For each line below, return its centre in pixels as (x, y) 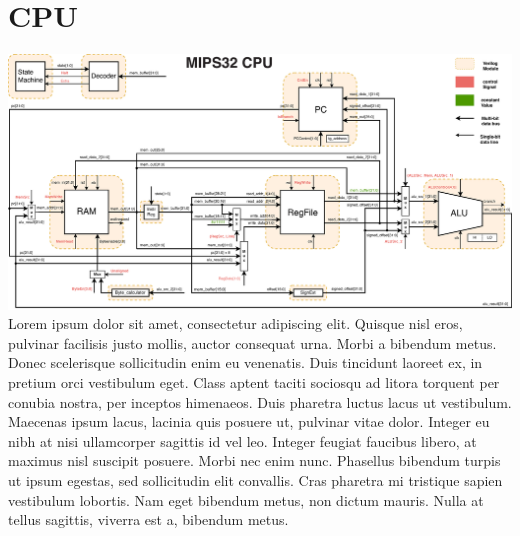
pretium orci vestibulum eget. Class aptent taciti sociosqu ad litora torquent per (254, 381)
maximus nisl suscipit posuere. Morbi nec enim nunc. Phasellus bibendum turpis (254, 460)
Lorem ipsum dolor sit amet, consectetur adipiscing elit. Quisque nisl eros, (235, 323)
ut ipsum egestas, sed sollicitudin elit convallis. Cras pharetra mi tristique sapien (255, 479)
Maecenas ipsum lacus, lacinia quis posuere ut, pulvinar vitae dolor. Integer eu (249, 421)
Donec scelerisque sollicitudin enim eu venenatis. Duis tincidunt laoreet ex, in (245, 362)
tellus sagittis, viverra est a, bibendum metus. (148, 519)
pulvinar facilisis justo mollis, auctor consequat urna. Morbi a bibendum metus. (252, 342)
